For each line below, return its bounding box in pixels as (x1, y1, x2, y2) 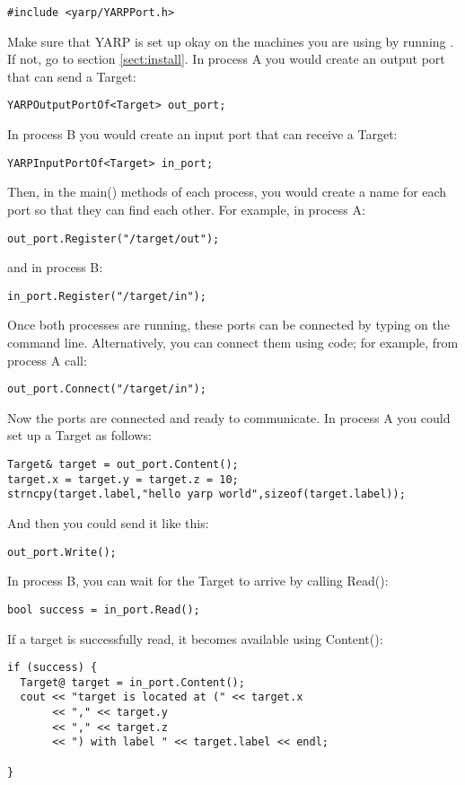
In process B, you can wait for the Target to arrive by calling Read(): (7, 571, 389, 590)
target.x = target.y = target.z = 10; (7, 472, 239, 486)
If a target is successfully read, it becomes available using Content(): (7, 629, 383, 648)
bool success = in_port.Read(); (7, 603, 200, 616)
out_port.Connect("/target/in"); (7, 383, 206, 396)
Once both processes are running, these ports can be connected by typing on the (7, 315, 450, 334)
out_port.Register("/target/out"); (7, 232, 220, 245)
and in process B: (7, 258, 103, 277)
